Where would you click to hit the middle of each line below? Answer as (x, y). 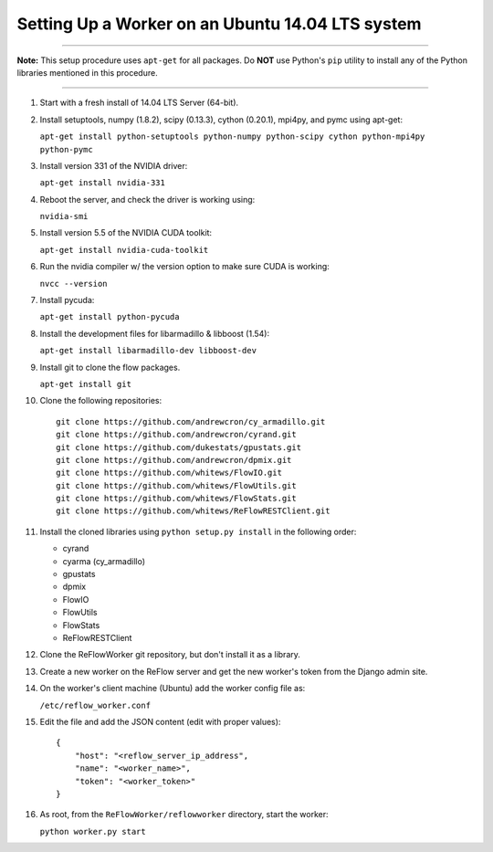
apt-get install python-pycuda (110, 317)
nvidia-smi (64, 216)
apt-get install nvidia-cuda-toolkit (124, 250)
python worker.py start (93, 831)
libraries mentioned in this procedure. (88, 72)
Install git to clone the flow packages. (110, 367)
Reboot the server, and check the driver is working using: (147, 199)
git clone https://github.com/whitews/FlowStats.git (176, 499)
